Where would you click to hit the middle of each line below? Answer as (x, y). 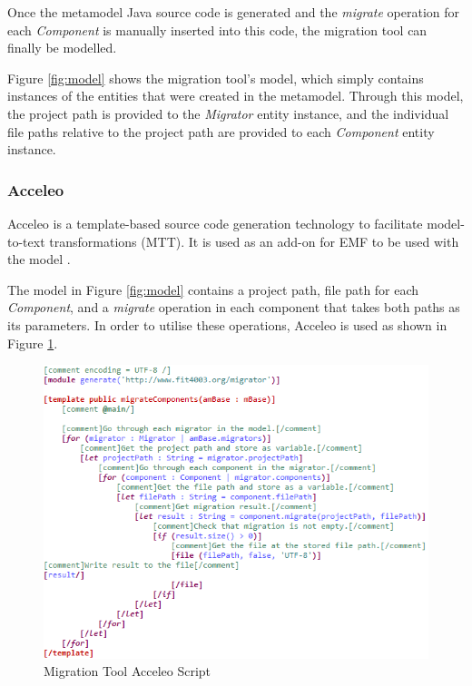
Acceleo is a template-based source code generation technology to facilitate (215, 223)
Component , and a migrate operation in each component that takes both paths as (234, 307)
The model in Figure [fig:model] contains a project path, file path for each (213, 289)
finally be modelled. (62, 48)
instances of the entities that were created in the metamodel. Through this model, (236, 96)
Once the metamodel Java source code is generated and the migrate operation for (234, 12)
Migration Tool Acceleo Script (128, 671)
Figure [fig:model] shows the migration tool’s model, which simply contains (216, 78)
